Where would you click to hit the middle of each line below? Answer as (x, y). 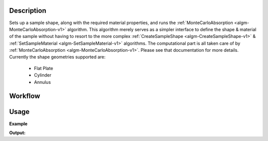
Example (18, 124)
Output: (17, 133)
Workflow (25, 96)
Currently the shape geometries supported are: (57, 57)
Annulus (42, 82)
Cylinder (43, 75)
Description (28, 11)
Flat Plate (43, 68)
